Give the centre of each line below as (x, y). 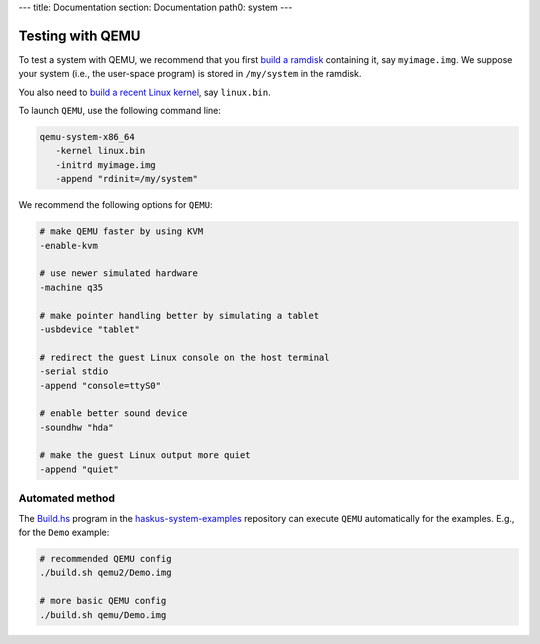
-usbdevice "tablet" (89, 329)
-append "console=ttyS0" (100, 385)
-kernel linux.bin (100, 151)
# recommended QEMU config (105, 558)
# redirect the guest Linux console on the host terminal (184, 357)
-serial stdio (74, 371)
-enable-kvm (69, 245)
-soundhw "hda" (76, 427)
